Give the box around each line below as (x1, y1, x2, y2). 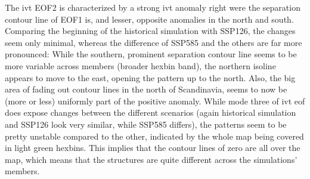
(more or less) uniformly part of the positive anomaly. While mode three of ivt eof (5, 94, 305, 107)
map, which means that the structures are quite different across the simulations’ (5, 153, 297, 165)
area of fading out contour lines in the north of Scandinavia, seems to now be (5, 83, 287, 95)
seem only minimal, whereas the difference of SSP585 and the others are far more (5, 36, 302, 48)
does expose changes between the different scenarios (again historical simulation (5, 106, 296, 119)
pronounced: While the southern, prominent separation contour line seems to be (5, 48, 297, 60)
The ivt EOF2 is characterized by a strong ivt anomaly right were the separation (5, 1, 300, 13)
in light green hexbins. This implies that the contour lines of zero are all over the (5, 141, 300, 154)
